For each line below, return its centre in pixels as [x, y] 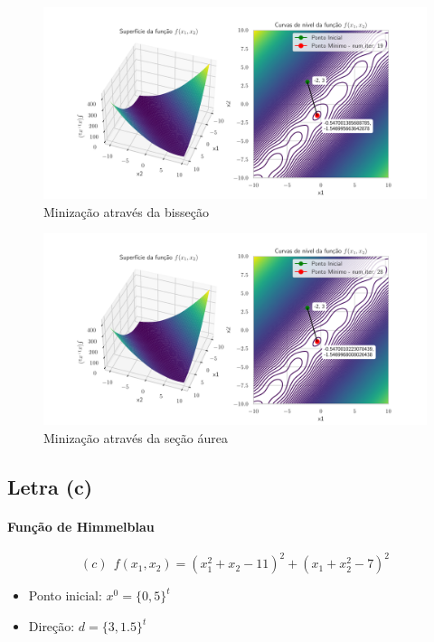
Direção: [52, 626]
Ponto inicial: [65, 595]
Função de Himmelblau [81, 526]
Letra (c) [50, 486]
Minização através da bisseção [127, 211]
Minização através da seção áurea [136, 437]
